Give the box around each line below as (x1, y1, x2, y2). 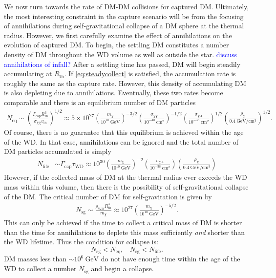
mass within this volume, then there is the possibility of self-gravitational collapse (4, 181, 249, 192)
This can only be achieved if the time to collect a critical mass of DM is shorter (4, 217, 242, 228)
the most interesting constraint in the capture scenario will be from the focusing (4, 11, 244, 21)
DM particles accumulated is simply (4, 146, 111, 156)
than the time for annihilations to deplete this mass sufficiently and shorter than (4, 227, 245, 237)
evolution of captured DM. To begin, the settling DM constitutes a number (4, 40, 229, 50)
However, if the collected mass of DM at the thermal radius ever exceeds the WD (4, 172, 247, 182)
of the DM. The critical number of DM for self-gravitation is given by (4, 191, 212, 201)
